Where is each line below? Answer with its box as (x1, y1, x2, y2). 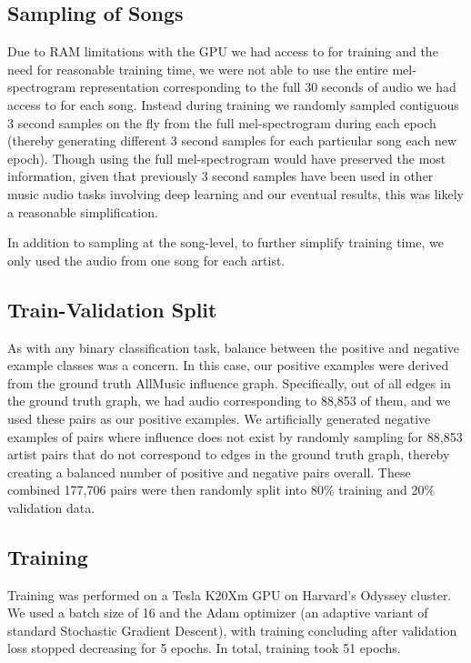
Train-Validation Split (7, 295, 217, 323)
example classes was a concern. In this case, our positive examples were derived (7, 356, 449, 375)
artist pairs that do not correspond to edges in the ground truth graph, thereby (7, 445, 450, 464)
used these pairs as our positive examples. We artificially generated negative (7, 408, 431, 427)
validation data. (7, 497, 95, 517)
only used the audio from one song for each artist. (7, 250, 286, 269)
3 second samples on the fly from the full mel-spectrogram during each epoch (7, 113, 436, 132)
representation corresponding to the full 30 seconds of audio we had (79, 77, 456, 96)
